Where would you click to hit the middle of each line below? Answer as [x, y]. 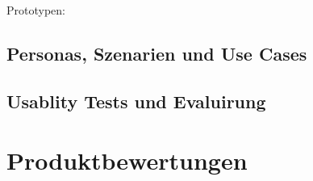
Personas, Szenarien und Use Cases [157, 53]
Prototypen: [36, 10]
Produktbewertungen [127, 160]
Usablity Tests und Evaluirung [136, 101]
